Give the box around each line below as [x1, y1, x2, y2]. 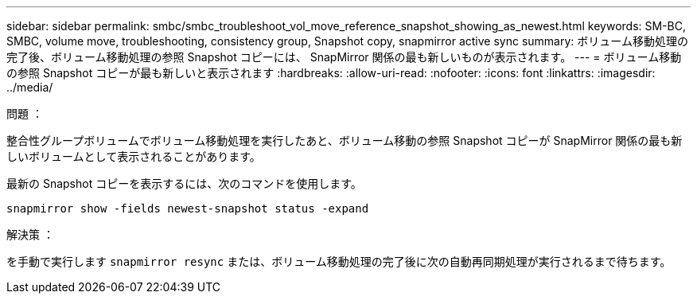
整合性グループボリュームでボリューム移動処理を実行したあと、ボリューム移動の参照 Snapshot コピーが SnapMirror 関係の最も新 [6, 134, 683, 147]
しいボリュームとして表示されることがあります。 [6, 150, 261, 163]
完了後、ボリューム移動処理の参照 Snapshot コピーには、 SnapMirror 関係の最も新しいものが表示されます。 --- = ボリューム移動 [6, 50, 682, 64]
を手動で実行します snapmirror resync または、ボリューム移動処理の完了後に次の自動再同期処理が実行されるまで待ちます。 [6, 255, 672, 268]
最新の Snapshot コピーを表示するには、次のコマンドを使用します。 [6, 177, 362, 190]
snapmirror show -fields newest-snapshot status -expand [6, 202, 369, 215]
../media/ [6, 80, 53, 94]
